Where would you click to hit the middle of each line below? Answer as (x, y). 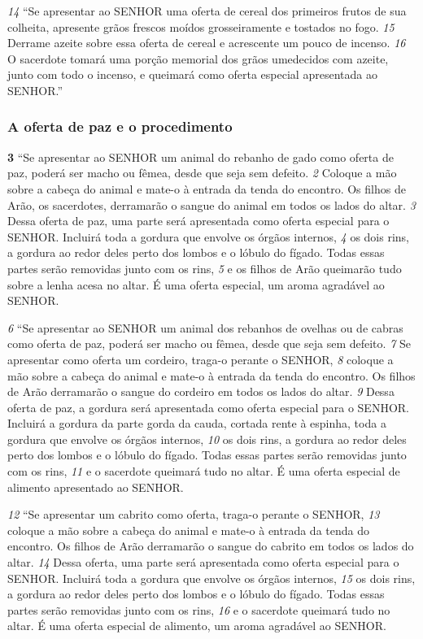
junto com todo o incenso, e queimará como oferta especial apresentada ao (192, 74)
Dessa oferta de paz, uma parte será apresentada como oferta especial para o (198, 221)
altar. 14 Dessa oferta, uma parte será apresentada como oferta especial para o (203, 562)
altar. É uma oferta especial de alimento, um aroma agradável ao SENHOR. (197, 626)
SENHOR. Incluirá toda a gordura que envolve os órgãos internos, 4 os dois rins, (208, 236)
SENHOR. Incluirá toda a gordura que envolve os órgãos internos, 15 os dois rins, (211, 578)
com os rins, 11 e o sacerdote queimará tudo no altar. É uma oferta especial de (204, 471)
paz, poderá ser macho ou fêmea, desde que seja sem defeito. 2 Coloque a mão (202, 173)
